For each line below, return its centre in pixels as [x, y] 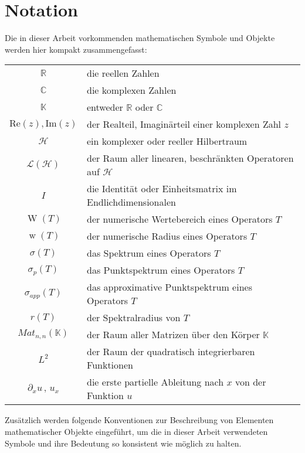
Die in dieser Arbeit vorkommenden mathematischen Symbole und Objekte [140, 38]
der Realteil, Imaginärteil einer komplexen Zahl [184, 124]
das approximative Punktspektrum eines [170, 287]
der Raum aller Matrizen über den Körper [173, 335]
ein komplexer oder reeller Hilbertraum [167, 141]
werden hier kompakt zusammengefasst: [76, 49]
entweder [105, 107]
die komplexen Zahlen [132, 90]
